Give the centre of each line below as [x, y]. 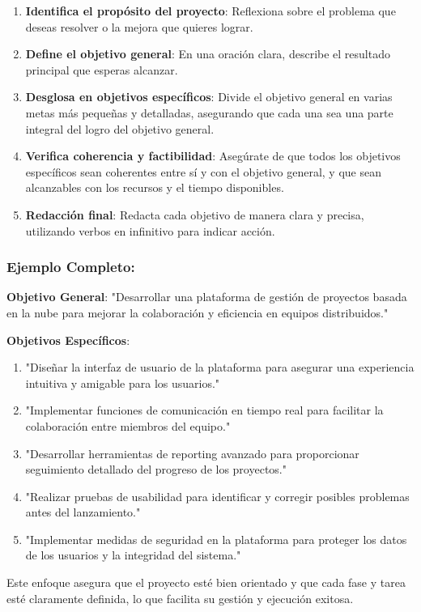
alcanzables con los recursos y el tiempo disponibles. [155, 187]
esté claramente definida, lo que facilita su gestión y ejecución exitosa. [180, 598]
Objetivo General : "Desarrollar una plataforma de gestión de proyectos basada [207, 297]
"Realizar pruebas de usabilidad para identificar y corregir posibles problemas [217, 496]
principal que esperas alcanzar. [102, 69]
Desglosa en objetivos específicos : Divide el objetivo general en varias [209, 97]
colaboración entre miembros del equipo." [128, 425]
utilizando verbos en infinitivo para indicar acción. [150, 230]
